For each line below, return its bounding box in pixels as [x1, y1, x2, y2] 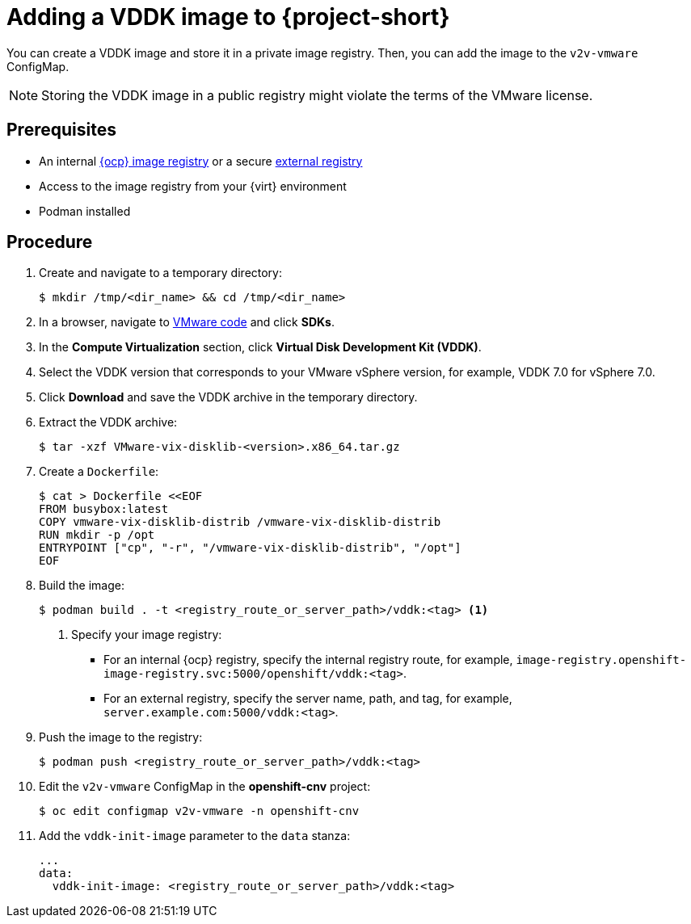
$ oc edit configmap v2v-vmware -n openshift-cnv [39, 804, 360, 818]
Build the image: [39, 578, 124, 593]
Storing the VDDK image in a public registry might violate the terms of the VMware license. [41, 86, 593, 103]
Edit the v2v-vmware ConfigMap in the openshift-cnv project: [39, 779, 371, 794]
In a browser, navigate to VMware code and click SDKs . [39, 315, 335, 330]
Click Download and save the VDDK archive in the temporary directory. [39, 390, 418, 405]
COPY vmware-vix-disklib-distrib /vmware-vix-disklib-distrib [39, 515, 441, 529]
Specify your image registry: [71, 628, 222, 642]
